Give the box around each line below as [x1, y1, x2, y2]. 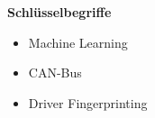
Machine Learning [28, 32, 128, 51]
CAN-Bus [28, 63, 82, 82]
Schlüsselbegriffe [7, 3, 112, 21]
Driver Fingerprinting [28, 93, 148, 112]
